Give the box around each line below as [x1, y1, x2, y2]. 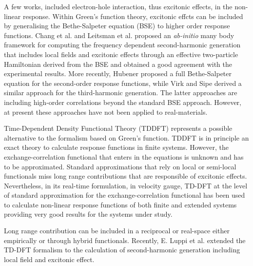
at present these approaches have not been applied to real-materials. [4, 106, 208, 117]
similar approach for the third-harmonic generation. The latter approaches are [4, 87, 237, 98]
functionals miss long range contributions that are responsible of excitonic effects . [4, 171, 247, 181]
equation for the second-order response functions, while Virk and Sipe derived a [4, 78, 242, 88]
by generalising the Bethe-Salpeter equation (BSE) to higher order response [4, 20, 230, 31]
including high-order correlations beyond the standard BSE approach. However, [4, 97, 241, 107]
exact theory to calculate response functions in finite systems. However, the [4, 142, 229, 152]
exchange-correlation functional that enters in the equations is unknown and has [4, 151, 244, 162]
